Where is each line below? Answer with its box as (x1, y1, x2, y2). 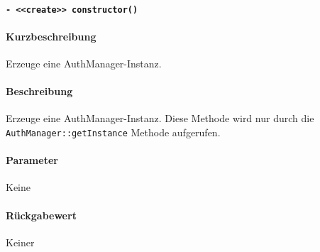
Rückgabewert (6, 207, 77, 222)
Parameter (6, 153, 58, 168)
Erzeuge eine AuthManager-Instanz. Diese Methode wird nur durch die (6, 111, 314, 126)
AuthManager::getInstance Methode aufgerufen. (6, 125, 221, 140)
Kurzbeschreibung (6, 28, 96, 43)
